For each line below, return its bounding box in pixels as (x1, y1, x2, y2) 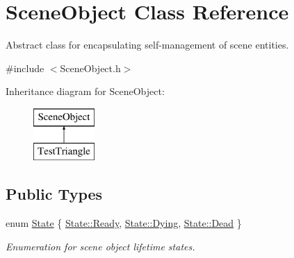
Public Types (6, 183, 103, 205)
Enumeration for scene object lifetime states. (6, 239, 195, 253)
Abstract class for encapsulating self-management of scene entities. (6, 37, 289, 52)
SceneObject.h (60, 60, 121, 75)
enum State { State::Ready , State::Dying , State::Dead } (6, 216, 242, 230)
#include (6, 60, 44, 75)
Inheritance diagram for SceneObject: (6, 84, 165, 98)
